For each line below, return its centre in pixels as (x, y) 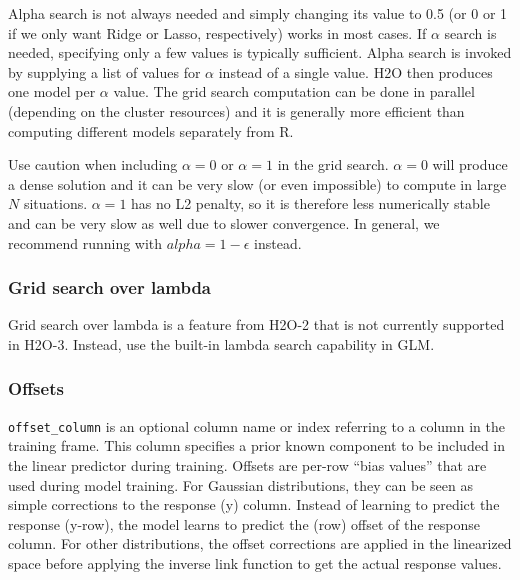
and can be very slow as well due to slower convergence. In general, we (224, 222)
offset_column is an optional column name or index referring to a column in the (256, 425)
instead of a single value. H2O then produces (355, 71)
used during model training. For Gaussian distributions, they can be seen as (240, 484)
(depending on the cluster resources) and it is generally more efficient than (236, 110)
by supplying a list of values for (104, 71)
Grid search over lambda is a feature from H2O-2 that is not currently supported (256, 324)
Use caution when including (93, 164)
